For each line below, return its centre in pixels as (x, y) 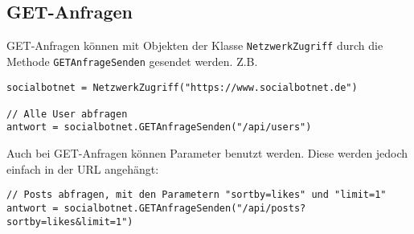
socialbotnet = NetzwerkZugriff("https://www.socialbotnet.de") (182, 87)
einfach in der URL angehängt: (83, 168)
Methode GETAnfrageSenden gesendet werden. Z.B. (132, 61)
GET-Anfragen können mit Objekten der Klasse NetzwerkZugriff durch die (195, 45)
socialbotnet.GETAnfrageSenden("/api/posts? (185, 208)
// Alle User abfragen (67, 114)
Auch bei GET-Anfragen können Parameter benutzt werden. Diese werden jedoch (207, 153)
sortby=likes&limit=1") (70, 222)
